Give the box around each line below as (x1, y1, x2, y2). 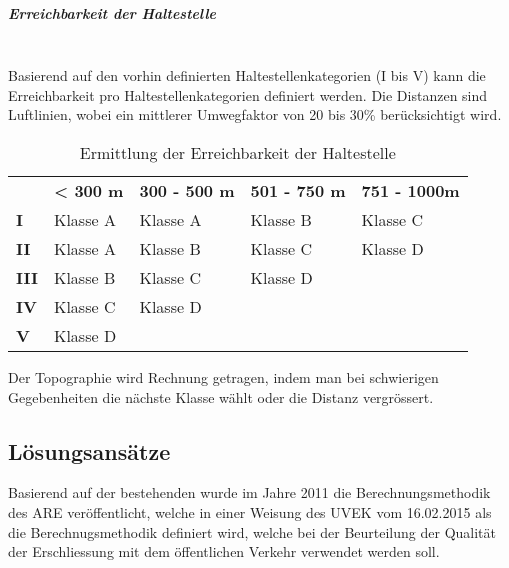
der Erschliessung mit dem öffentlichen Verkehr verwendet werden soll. (8, 541, 440, 562)
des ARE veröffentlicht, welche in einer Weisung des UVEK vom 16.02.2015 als (8, 501, 492, 522)
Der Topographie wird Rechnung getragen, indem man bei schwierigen (8, 366, 439, 387)
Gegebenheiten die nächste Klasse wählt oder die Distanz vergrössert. (8, 386, 434, 407)
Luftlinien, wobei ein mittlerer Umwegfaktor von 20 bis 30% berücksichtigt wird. (8, 104, 502, 125)
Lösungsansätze (8, 435, 171, 466)
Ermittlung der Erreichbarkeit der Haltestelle (79, 140, 396, 164)
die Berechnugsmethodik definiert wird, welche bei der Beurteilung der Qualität (8, 521, 496, 542)
